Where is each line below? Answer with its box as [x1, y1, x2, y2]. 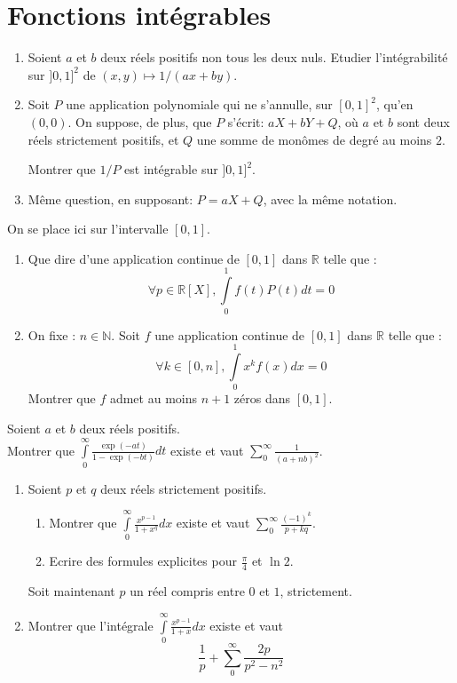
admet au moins [109, 389, 197, 408]
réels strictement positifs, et [28, 130, 179, 148]
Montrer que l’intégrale [28, 615, 154, 634]
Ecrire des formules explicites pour [49, 552, 237, 570]
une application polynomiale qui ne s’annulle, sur [66, 95, 333, 114]
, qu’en [375, 95, 414, 114]
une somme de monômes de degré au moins [196, 130, 432, 148]
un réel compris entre [130, 582, 245, 600]
